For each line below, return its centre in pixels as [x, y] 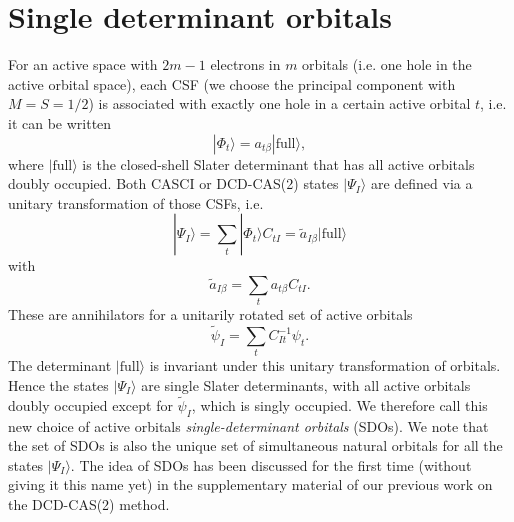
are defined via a [421, 183]
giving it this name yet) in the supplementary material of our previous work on [250, 484]
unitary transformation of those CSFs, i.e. [136, 202]
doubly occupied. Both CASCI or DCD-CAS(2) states [173, 183]
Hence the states [58, 384]
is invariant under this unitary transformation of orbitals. [325, 365]
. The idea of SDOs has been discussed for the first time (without [271, 464]
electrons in [245, 64]
